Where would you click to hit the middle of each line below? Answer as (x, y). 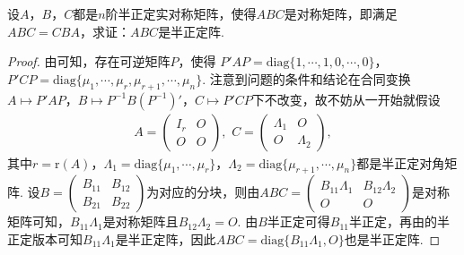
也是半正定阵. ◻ (392, 239)
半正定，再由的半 (400, 221)
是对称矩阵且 (140, 221)
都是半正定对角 (401, 162)
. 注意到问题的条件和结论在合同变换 (306, 78)
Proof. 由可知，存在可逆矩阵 (89, 61)
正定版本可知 (45, 239)
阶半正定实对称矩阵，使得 (181, 13)
